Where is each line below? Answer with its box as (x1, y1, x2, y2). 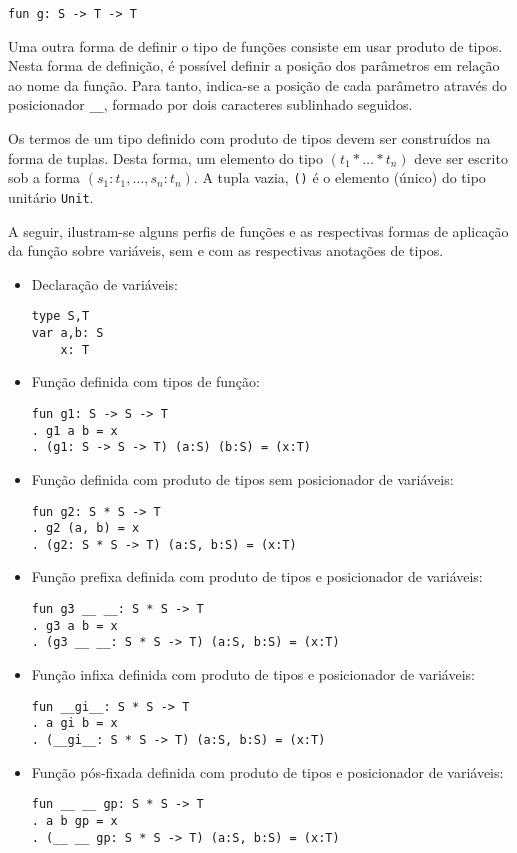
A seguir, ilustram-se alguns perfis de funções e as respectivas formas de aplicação (8, 220, 509, 241)
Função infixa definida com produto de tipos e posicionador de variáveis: (31, 664, 475, 685)
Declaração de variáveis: (31, 273, 178, 294)
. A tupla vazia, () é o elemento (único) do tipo (193, 167, 486, 188)
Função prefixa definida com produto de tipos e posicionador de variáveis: (31, 566, 483, 587)
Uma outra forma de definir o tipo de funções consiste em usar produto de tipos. (8, 35, 503, 56)
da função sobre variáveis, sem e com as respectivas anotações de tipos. (8, 240, 444, 261)
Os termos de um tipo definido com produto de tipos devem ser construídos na (8, 128, 491, 149)
